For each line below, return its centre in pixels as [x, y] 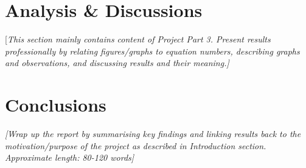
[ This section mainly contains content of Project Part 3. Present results [138, 39]
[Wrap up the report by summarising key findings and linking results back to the [153, 134]
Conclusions [56, 105]
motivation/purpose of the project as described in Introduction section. [136, 145]
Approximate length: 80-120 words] [70, 157]
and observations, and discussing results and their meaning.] [117, 63]
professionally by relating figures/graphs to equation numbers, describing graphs [152, 51]
